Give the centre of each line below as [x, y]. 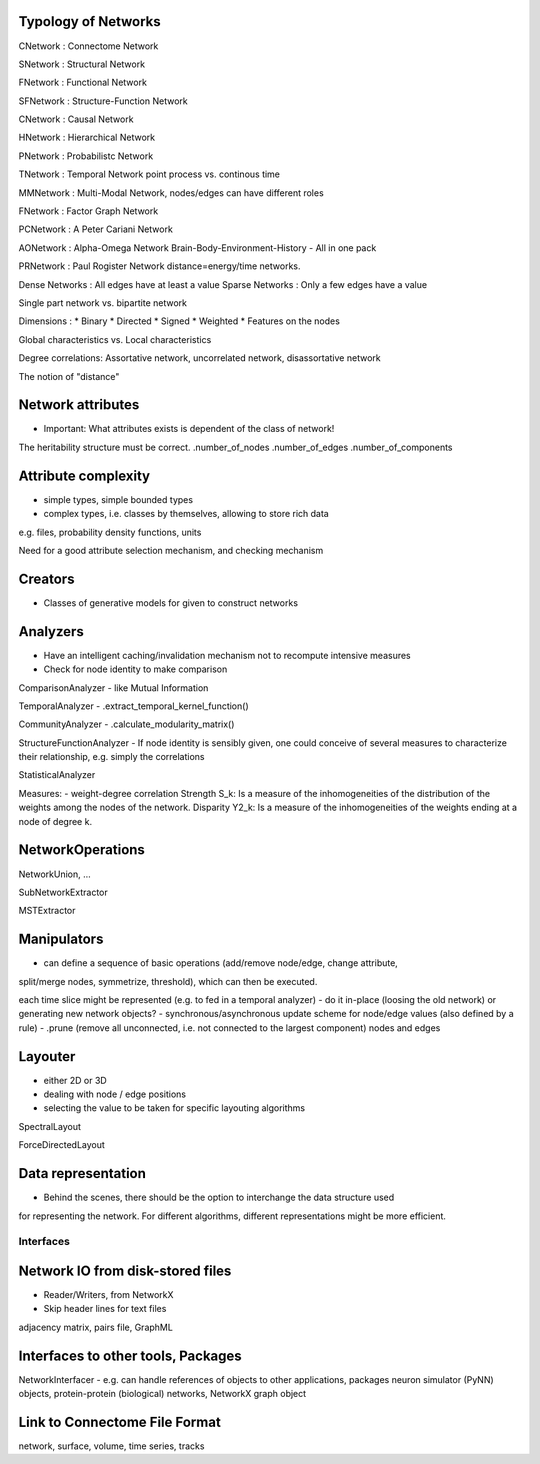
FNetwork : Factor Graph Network [88, 211]
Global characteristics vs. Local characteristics [115, 339]
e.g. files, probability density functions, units [110, 532]
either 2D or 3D [75, 1080]
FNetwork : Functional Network [82, 82]
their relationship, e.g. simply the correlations [111, 757]
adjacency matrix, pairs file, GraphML [96, 1327]
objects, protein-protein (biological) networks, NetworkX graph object [162, 1394]
